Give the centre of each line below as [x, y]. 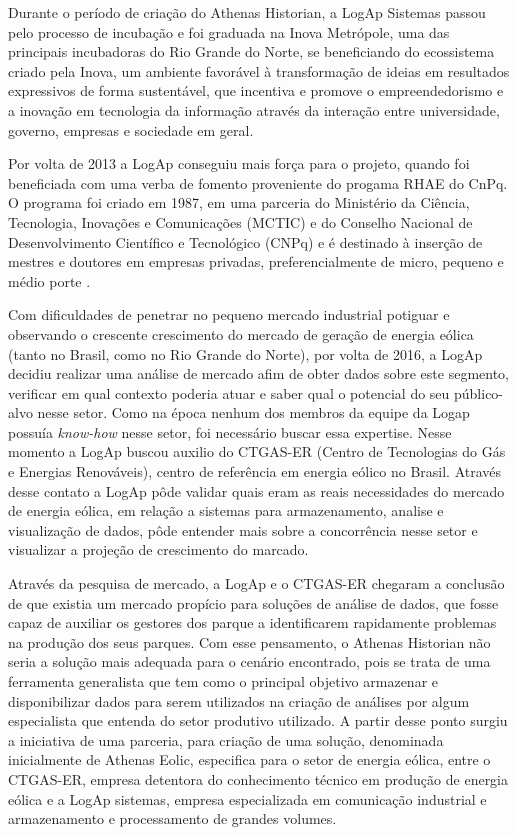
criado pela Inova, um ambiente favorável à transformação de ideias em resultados [259, 70]
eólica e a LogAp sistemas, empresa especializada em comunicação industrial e [247, 798]
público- [479, 392]
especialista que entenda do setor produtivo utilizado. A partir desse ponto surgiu [258, 720]
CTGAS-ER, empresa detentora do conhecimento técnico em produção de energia [258, 778]
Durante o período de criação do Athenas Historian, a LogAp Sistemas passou [247, 12]
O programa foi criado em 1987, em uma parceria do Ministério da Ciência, [239, 202]
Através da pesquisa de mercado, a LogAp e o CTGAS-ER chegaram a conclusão [256, 583]
